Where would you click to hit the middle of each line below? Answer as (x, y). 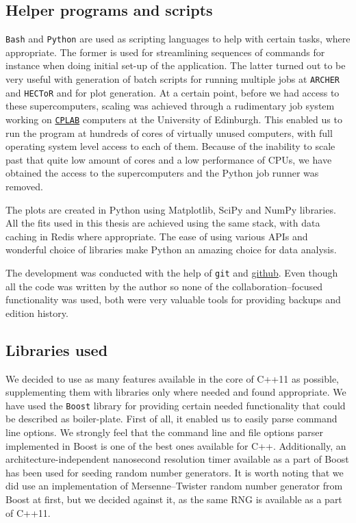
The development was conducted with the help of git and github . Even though (172, 272)
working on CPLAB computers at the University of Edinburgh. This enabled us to (174, 119)
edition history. (37, 312)
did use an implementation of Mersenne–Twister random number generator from (174, 486)
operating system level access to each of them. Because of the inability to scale (170, 146)
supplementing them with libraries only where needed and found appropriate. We (176, 392)
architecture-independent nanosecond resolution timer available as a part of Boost (177, 459)
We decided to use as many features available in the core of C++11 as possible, (172, 378)
